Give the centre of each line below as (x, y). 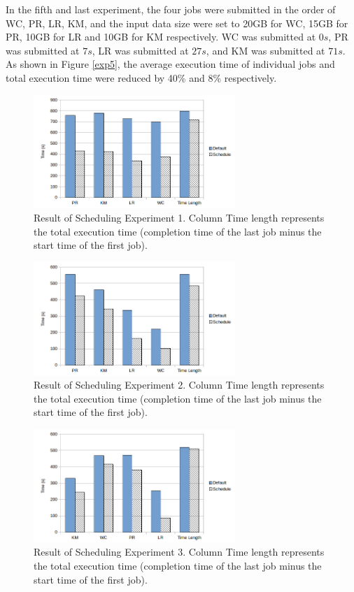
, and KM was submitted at (265, 50)
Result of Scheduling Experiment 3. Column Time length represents (179, 552)
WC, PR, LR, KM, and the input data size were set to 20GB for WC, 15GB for (177, 23)
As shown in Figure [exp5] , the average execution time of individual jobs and (170, 64)
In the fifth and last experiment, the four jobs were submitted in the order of (171, 9)
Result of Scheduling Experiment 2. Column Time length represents (179, 385)
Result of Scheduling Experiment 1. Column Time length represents (179, 217)
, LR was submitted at (140, 50)
